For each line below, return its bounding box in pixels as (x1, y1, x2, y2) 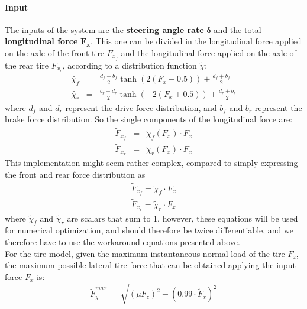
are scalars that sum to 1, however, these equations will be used (67, 212, 298, 224)
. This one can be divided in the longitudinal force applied (90, 35, 302, 47)
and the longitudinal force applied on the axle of (121, 46, 296, 58)
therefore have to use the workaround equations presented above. (5, 236, 240, 248)
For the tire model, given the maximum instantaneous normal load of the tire (5, 247, 285, 259)
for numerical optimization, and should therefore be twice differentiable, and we (5, 224, 293, 236)
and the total (214, 23, 261, 35)
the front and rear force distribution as (5, 168, 146, 180)
